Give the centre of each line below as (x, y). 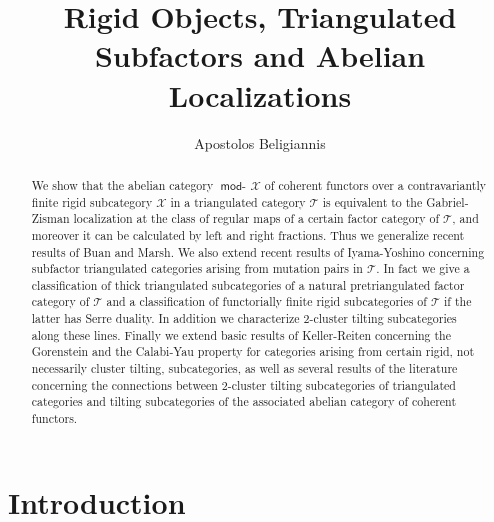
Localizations (260, 94)
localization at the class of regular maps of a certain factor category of (256, 218)
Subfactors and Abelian (260, 55)
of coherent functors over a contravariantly (375, 184)
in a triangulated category (238, 201)
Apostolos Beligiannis (260, 142)
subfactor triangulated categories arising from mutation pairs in (197, 268)
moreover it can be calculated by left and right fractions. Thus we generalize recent (248, 234)
